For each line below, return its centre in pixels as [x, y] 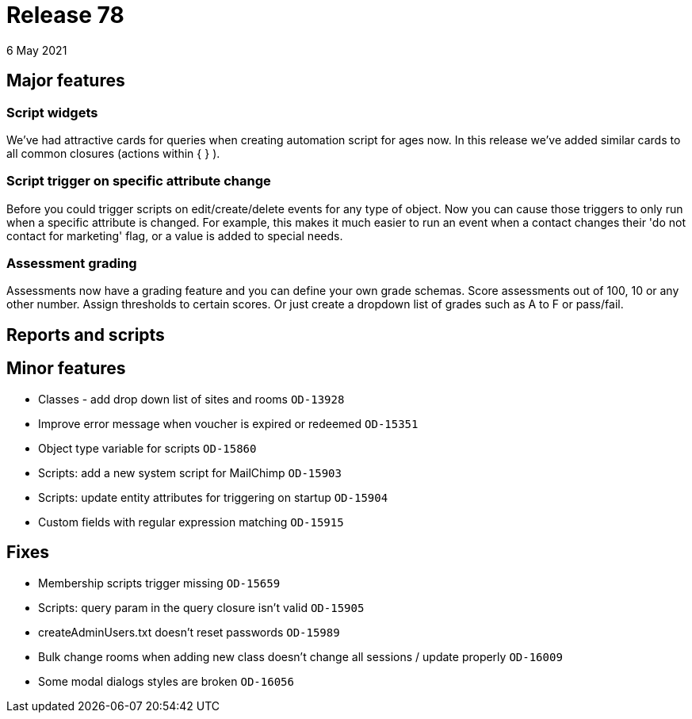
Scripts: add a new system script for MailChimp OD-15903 [190, 472]
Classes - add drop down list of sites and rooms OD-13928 [191, 399]
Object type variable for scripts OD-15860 [147, 448]
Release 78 [65, 15]
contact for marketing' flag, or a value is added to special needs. [175, 235]
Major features [66, 81]
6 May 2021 [37, 50]
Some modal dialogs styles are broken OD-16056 [166, 681]
